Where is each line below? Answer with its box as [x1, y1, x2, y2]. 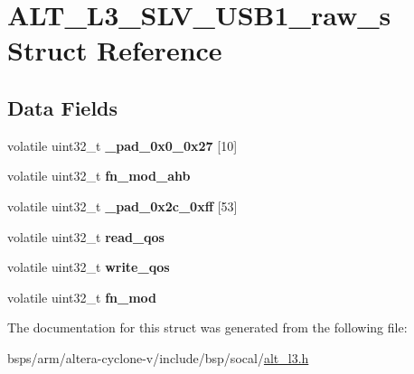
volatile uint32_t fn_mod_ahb [7, 166, 191, 185]
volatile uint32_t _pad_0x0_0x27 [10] [7, 136, 238, 154]
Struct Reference [7, 32, 222, 69]
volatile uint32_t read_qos [7, 227, 165, 246]
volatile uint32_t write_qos [7, 257, 170, 276]
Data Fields [7, 93, 118, 121]
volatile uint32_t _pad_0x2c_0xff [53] [7, 196, 238, 215]
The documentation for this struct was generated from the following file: [7, 318, 408, 337]
